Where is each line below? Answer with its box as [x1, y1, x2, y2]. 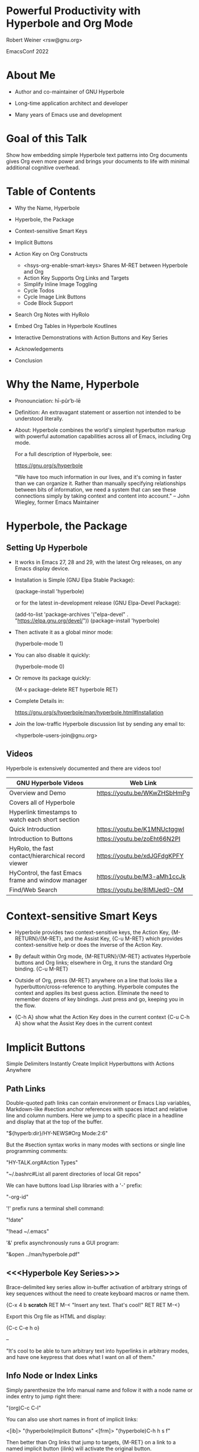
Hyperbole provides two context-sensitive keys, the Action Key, [14, 929, 170, 936]
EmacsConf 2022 [6, 47, 49, 54]
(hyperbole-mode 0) [14, 663, 65, 670]
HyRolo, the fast [9, 844, 54, 852]
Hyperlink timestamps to [9, 808, 78, 816]
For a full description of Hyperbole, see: [14, 450, 113, 457]
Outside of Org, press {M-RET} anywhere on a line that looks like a [14, 977, 178, 984]
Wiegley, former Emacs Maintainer [14, 499, 99, 506]
